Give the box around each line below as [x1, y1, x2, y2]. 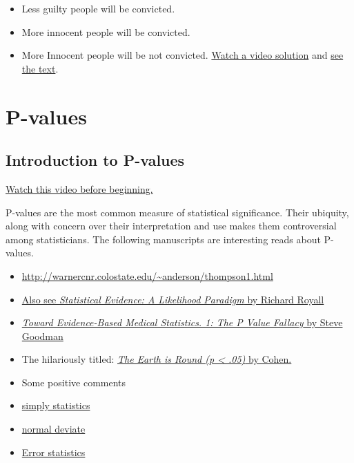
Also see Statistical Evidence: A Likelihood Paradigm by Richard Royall [21, 292, 324, 306]
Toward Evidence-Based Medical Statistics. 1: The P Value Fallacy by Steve [21, 315, 343, 330]
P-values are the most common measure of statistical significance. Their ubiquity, [6, 205, 349, 219]
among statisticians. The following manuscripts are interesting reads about [6, 231, 321, 246]
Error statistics [21, 444, 86, 459]
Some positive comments [21, 375, 126, 389]
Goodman [21, 328, 63, 343]
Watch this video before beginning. [6, 181, 153, 196]
